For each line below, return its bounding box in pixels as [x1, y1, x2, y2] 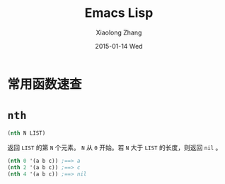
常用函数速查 [7, 76, 83, 92]
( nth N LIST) [7, 129, 46, 137]
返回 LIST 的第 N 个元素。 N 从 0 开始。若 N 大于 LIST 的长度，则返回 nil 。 [7, 143, 222, 152]
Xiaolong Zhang [96, 28, 142, 37]
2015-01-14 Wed [95, 42, 143, 50]
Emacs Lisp [84, 5, 154, 21]
